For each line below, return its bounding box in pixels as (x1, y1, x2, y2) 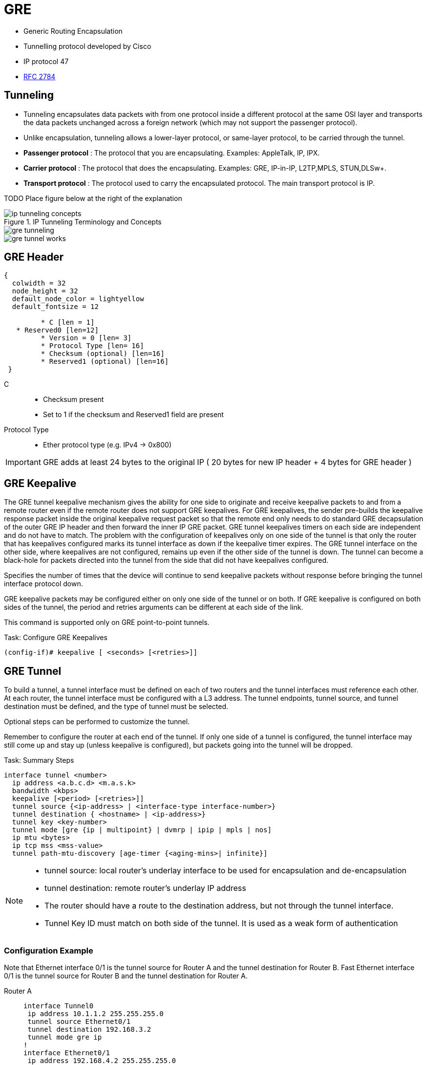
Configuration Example (4, 945, 93, 955)
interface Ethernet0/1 (23, 1048, 110, 1057)
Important (5, 457, 41, 467)
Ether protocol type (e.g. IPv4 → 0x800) (43, 441, 172, 449)
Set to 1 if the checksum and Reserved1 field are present (43, 410, 224, 419)
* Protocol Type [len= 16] (41, 342, 144, 350)
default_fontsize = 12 (12, 303, 99, 311)
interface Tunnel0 (23, 1001, 94, 1010)
